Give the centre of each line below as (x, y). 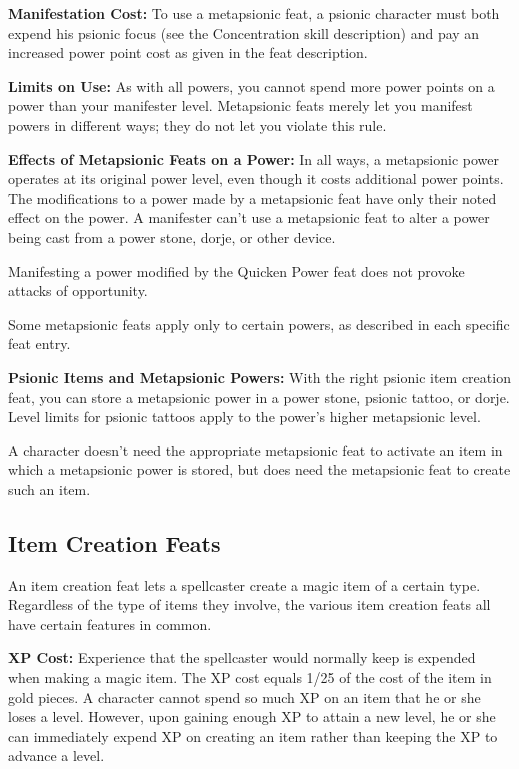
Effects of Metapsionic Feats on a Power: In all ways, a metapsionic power (253, 158)
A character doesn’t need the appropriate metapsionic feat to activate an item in (255, 449)
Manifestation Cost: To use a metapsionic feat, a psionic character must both (254, 13)
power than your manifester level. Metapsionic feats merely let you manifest (240, 105)
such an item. (49, 488)
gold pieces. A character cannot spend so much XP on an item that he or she (244, 696)
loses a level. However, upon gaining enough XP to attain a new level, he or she (252, 716)
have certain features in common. (110, 623)
